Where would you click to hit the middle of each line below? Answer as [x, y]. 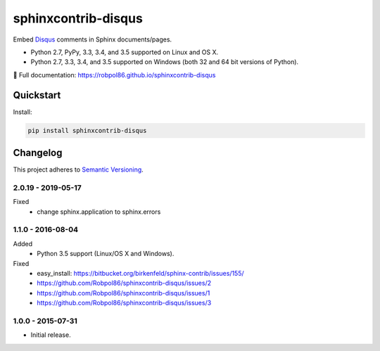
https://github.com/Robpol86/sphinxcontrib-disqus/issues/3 [124, 303]
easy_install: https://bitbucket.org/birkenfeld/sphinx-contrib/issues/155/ [140, 273]
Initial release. [51, 335]
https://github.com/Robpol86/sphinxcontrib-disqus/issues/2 [124, 283]
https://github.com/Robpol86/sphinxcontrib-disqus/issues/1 [123, 293]
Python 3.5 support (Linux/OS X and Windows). [106, 254]
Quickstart [37, 95]
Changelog [38, 153]
